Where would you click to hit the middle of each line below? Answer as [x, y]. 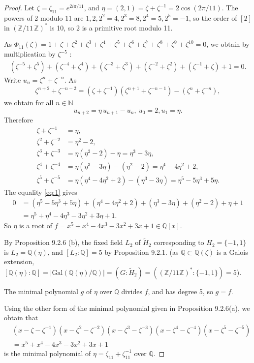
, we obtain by [228, 44]
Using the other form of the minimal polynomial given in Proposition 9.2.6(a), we [127, 308]
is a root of [36, 226]
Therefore [18, 120]
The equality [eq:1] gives [41, 192]
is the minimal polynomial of [48, 353]
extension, [19, 261]
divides [132, 291]
